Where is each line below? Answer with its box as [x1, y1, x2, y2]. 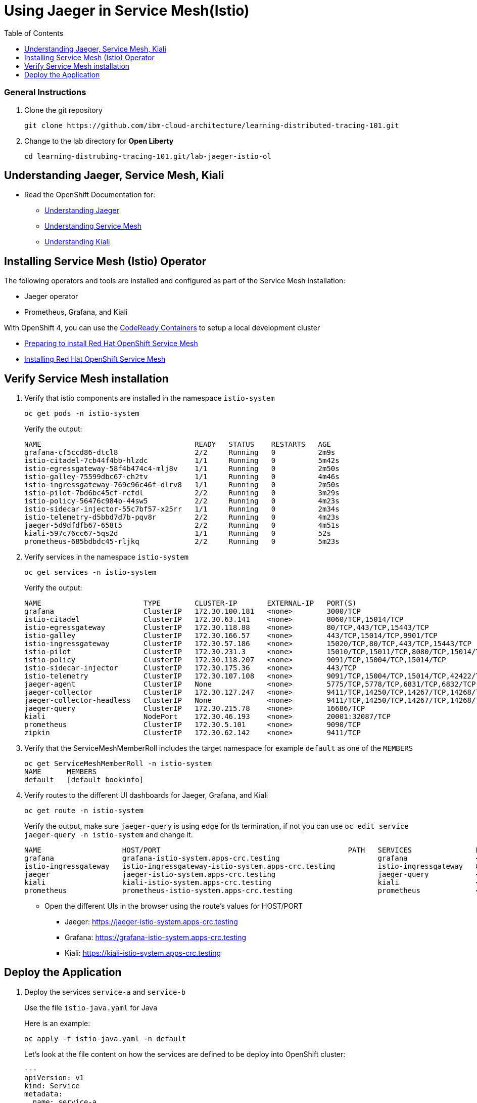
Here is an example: [24, 1019, 90, 1028]
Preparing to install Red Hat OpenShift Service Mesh [24, 339, 198, 348]
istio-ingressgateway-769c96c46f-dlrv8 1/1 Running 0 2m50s [24, 481, 340, 489]
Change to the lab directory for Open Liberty [24, 136, 174, 145]
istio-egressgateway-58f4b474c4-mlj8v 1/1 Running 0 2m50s [24, 464, 340, 473]
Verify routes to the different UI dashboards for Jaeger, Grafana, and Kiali [24, 791, 268, 800]
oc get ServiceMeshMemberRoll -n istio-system [24, 759, 212, 768]
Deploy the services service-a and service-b [24, 987, 186, 996]
